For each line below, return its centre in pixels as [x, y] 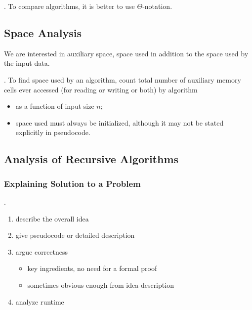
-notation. [157, 6]
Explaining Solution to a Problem [72, 183]
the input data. [27, 63]
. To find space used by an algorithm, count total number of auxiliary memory [123, 79]
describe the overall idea [52, 218]
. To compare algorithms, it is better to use [69, 6]
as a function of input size [55, 106]
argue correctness [42, 251]
